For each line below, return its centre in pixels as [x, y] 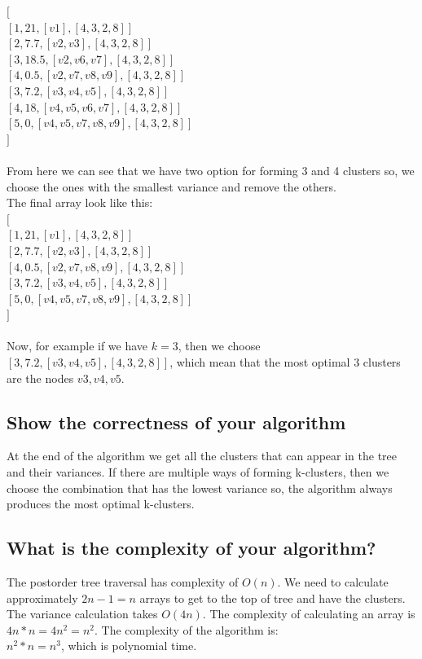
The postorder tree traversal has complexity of [123, 582]
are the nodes [40, 378]
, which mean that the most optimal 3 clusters [285, 362]
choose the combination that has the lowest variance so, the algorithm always [200, 488]
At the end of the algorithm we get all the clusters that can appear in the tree [202, 456]
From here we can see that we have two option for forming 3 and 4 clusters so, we [211, 170]
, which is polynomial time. [129, 646]
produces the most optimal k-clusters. [101, 504]
